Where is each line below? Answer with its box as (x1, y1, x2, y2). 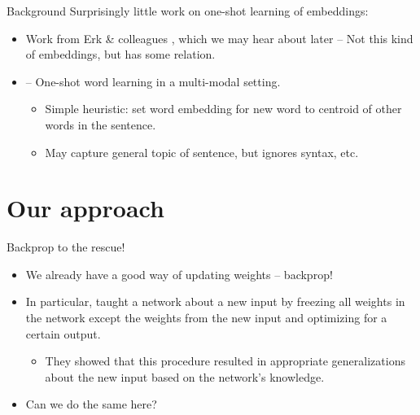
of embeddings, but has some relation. (25, 46, 216, 63)
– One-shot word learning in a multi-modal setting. (25, 72, 281, 90)
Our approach (7, 191, 164, 225)
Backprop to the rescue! (7, 238, 125, 256)
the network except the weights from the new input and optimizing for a (25, 309, 387, 326)
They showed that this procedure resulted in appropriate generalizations (45, 352, 405, 369)
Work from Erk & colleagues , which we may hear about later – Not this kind (25, 29, 413, 46)
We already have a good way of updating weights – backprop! (25, 265, 333, 282)
